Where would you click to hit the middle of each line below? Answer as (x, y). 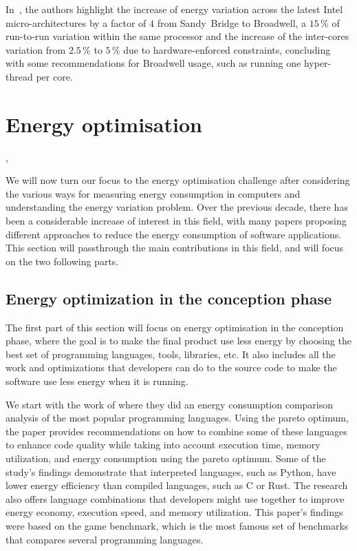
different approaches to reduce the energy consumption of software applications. (174, 234)
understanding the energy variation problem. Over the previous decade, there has (177, 207)
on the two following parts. (62, 261)
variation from (36, 49)
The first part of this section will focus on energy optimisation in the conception (175, 327)
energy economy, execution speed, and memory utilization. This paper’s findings (174, 512)
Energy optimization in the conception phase (169, 298)
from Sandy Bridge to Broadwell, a (232, 22)
